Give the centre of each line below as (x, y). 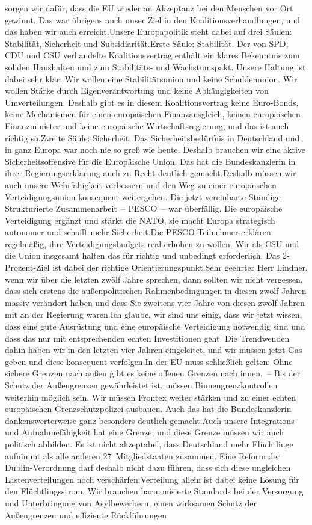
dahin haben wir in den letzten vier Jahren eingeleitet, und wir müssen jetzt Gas (154, 350)
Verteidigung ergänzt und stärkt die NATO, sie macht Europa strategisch (140, 220)
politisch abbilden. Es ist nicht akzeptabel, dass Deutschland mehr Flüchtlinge (149, 444)
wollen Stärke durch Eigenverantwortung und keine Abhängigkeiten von (137, 91)
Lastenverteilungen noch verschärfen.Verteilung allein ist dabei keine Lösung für (152, 479)
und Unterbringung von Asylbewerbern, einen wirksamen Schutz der (131, 502)
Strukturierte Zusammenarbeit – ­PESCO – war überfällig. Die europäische (144, 208)
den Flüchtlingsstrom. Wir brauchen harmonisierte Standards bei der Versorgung (154, 491)
